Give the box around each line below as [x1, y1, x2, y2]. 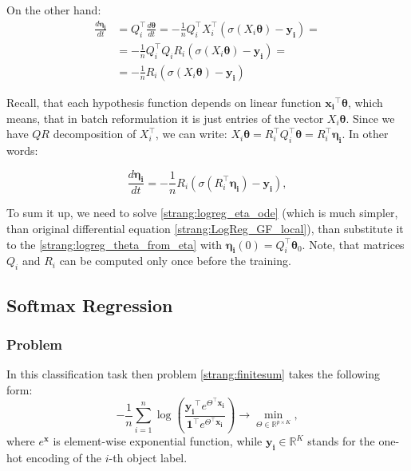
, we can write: [155, 125, 227, 142]
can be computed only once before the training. [59, 252, 291, 269]
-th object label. [109, 449, 188, 465]
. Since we [346, 109, 395, 126]
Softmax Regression [6, 292, 173, 317]
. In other [342, 125, 389, 142]
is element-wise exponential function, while [53, 433, 263, 449]
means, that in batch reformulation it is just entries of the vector [6, 109, 324, 126]
